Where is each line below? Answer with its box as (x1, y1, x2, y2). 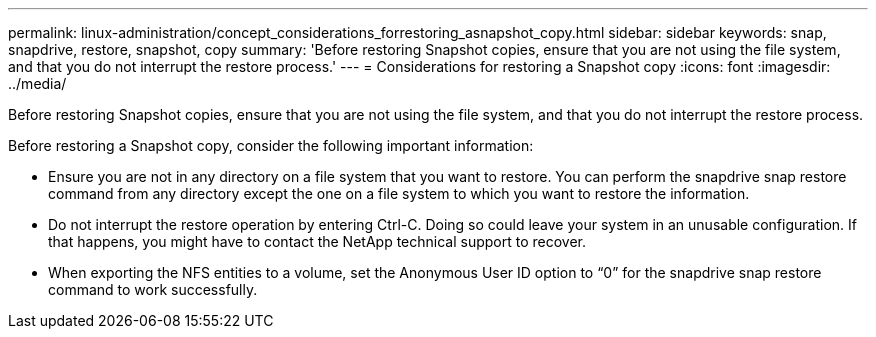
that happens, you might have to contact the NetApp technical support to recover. (48, 233, 587, 250)
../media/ (8, 75, 67, 92)
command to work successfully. (48, 281, 258, 298)
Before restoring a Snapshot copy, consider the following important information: (8, 137, 534, 154)
